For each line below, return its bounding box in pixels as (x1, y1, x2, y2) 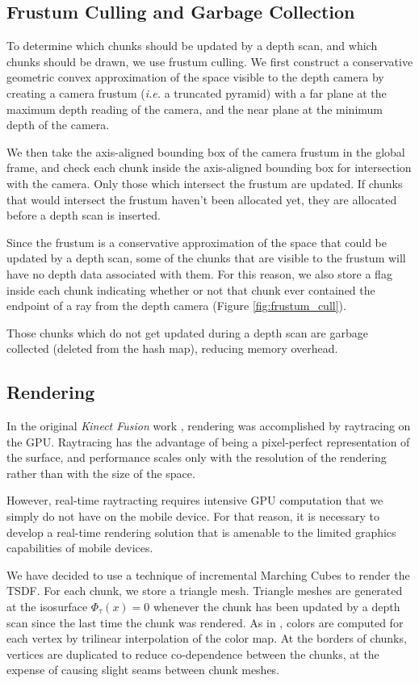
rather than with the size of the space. (6, 464, 195, 481)
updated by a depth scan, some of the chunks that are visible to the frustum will (6, 249, 406, 266)
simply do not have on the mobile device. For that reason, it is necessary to (6, 508, 379, 525)
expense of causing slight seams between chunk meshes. (6, 661, 280, 678)
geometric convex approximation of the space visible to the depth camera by (6, 69, 384, 86)
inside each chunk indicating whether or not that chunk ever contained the (6, 281, 375, 298)
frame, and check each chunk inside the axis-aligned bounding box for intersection (6, 159, 412, 176)
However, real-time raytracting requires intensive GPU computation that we (6, 492, 383, 509)
